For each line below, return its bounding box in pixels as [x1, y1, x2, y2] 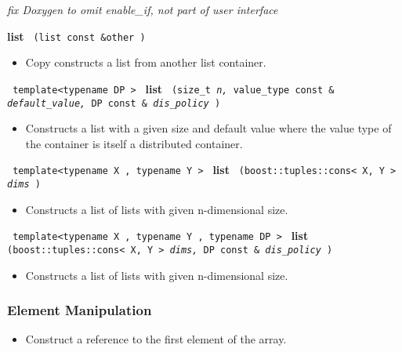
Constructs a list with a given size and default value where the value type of [25, 120, 392, 136]
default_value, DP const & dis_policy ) [7, 97, 221, 109]
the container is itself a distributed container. [25, 135, 243, 151]
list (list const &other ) [7, 27, 146, 44]
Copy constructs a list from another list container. [25, 54, 266, 71]
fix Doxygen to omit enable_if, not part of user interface [7, 2, 278, 17]
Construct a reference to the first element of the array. [25, 331, 287, 347]
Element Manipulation [7, 300, 152, 320]
